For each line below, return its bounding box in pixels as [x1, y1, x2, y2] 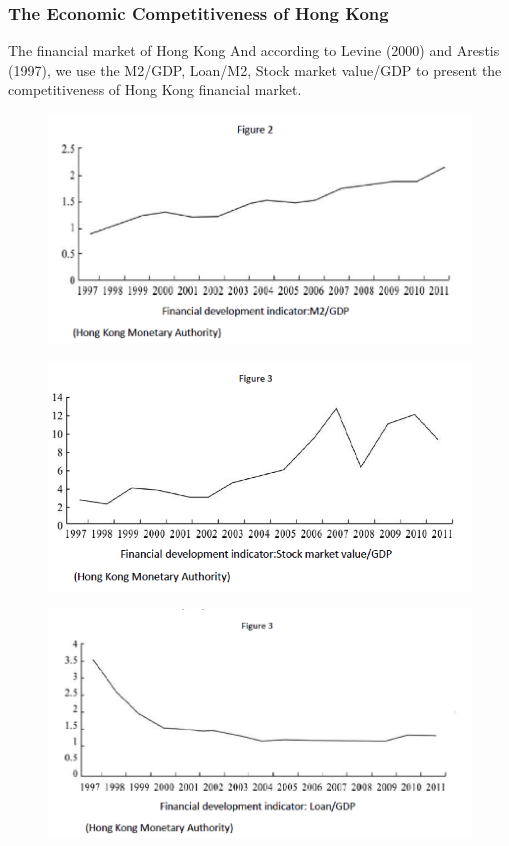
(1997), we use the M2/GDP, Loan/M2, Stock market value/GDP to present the [8, 59, 502, 80]
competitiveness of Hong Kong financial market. [8, 79, 302, 100]
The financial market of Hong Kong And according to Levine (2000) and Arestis [8, 40, 500, 61]
